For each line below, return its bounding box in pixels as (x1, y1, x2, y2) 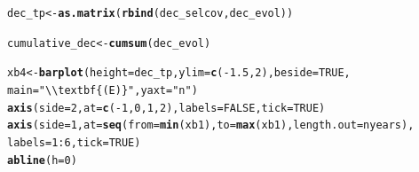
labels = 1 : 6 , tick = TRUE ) (7, 136, 141, 149)
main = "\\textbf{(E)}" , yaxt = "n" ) (7, 83, 198, 97)
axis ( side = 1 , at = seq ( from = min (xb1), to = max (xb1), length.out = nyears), (7, 119, 415, 132)
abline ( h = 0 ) (7, 153, 77, 167)
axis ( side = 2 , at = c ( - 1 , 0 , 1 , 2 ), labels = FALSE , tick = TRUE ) (7, 101, 326, 114)
